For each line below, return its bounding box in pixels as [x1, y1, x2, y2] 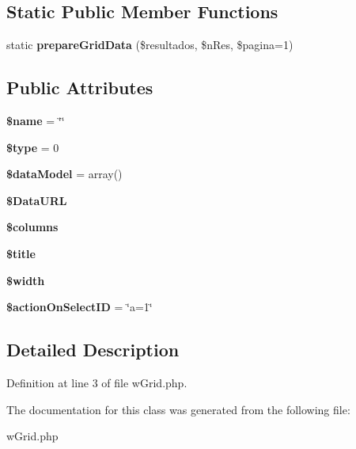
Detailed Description [6, 337, 180, 362]
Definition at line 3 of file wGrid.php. [6, 374, 187, 390]
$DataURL [6, 192, 67, 208]
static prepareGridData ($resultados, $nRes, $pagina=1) [6, 36, 294, 53]
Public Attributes [6, 75, 153, 100]
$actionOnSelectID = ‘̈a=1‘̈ [6, 299, 153, 315]
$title [6, 245, 36, 261]
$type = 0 [6, 139, 59, 155]
